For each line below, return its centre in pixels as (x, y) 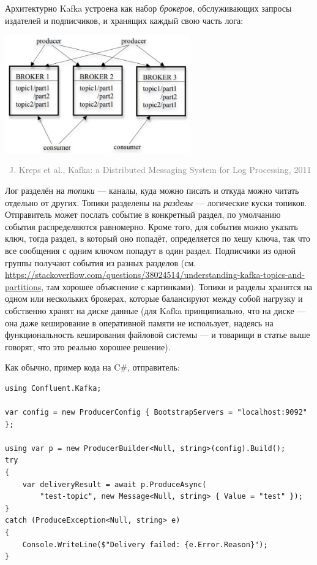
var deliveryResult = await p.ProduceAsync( (114, 484)
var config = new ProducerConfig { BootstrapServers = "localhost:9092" (156, 413)
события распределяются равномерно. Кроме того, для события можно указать (151, 226)
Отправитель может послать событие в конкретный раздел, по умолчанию (143, 214)
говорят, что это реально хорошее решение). (88, 346)
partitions (23, 286)
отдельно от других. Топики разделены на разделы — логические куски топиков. (156, 202)
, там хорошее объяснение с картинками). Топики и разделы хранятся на (177, 286)
